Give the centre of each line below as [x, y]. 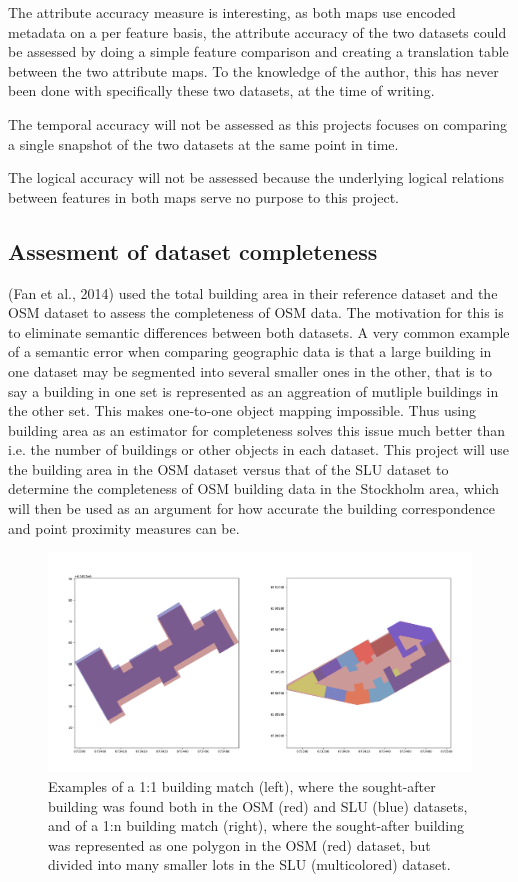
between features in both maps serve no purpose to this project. [203, 196]
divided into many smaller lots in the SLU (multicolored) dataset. [249, 864]
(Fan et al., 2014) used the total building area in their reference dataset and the [253, 292]
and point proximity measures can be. [124, 527]
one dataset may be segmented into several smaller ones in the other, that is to [250, 370]
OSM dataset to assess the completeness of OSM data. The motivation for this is [256, 312]
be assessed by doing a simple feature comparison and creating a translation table [258, 51]
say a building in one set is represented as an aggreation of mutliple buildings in [253, 390]
